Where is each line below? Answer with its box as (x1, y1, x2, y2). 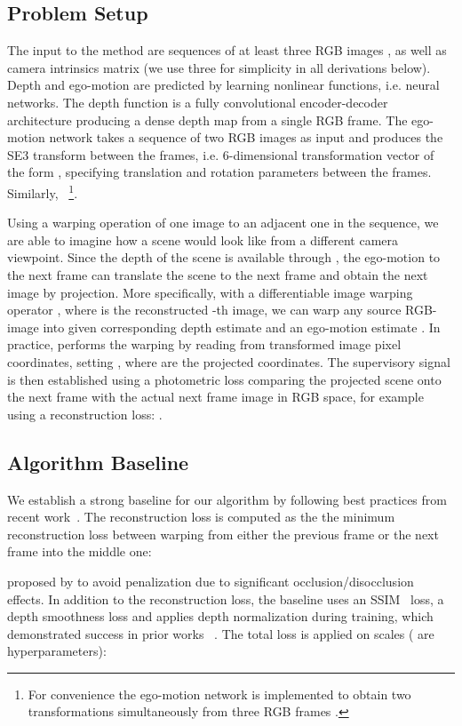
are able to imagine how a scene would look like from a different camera (7, 230, 399, 249)
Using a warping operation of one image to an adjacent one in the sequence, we (7, 213, 439, 232)
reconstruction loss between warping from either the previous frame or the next (7, 524, 439, 543)
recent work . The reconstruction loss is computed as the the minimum (7, 507, 395, 526)
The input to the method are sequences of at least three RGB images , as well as (7, 41, 447, 60)
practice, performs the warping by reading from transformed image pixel (7, 335, 402, 354)
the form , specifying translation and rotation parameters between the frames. (7, 163, 432, 181)
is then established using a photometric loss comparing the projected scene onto (7, 370, 442, 388)
